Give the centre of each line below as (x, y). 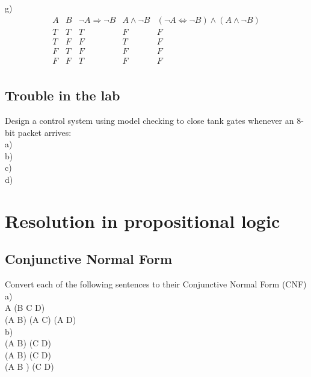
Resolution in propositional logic (143, 220)
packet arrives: (45, 132)
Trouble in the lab (63, 95)
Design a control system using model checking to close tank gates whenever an (149, 120)
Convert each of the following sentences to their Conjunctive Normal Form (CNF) (156, 284)
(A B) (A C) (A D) (41, 319)
